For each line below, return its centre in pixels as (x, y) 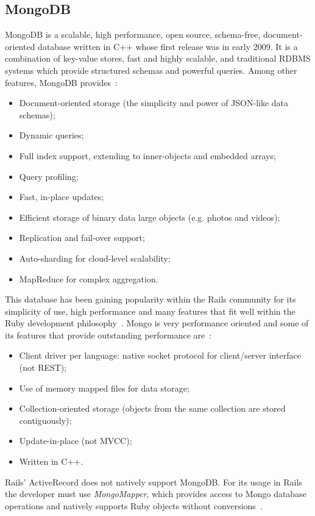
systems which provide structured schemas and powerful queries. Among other (151, 70)
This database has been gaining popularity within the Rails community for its (150, 299)
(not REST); (43, 367)
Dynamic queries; (51, 135)
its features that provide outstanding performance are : (108, 335)
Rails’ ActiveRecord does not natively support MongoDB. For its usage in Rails (154, 482)
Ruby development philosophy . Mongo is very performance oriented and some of (157, 323)
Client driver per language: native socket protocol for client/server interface (160, 355)
